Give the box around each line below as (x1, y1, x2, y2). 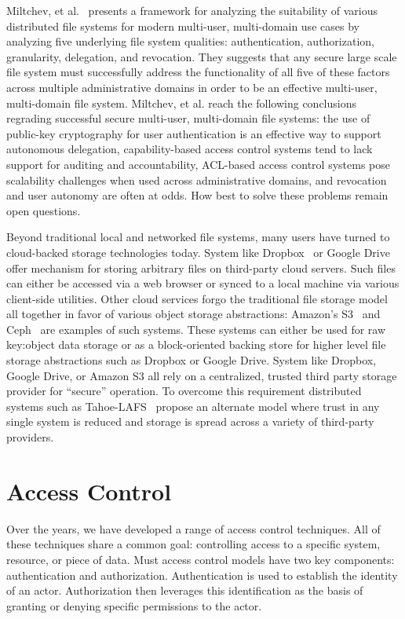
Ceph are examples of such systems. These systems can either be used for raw (6, 320, 386, 337)
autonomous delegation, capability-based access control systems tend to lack (6, 141, 373, 157)
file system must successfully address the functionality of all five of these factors (6, 64, 390, 80)
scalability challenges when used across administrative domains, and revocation (6, 171, 387, 188)
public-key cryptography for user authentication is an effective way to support (6, 125, 381, 141)
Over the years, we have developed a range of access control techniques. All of (6, 520, 381, 537)
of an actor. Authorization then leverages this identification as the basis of (6, 582, 363, 599)
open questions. (6, 202, 81, 218)
